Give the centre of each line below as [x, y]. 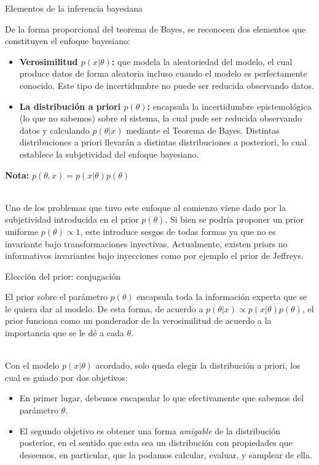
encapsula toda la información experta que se [222, 297]
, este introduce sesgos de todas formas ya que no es [178, 231]
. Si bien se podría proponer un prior [234, 219]
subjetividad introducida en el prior [72, 219]
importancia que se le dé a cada [65, 333]
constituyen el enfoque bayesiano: [68, 41]
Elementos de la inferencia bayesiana [74, 8]
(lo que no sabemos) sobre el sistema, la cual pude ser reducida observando [160, 118]
